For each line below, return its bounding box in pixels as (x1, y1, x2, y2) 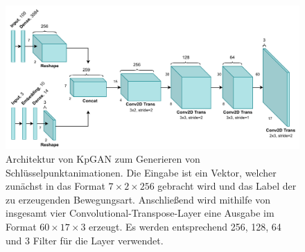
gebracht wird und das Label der (157, 179, 297, 193)
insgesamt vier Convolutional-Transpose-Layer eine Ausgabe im (6, 206, 274, 220)
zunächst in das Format (6, 179, 105, 193)
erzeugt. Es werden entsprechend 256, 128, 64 (89, 219, 281, 233)
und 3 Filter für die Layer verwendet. (6, 233, 164, 247)
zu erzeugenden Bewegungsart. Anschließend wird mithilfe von (6, 192, 270, 206)
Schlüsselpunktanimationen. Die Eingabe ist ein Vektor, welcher (6, 165, 277, 179)
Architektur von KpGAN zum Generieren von (6, 152, 200, 166)
